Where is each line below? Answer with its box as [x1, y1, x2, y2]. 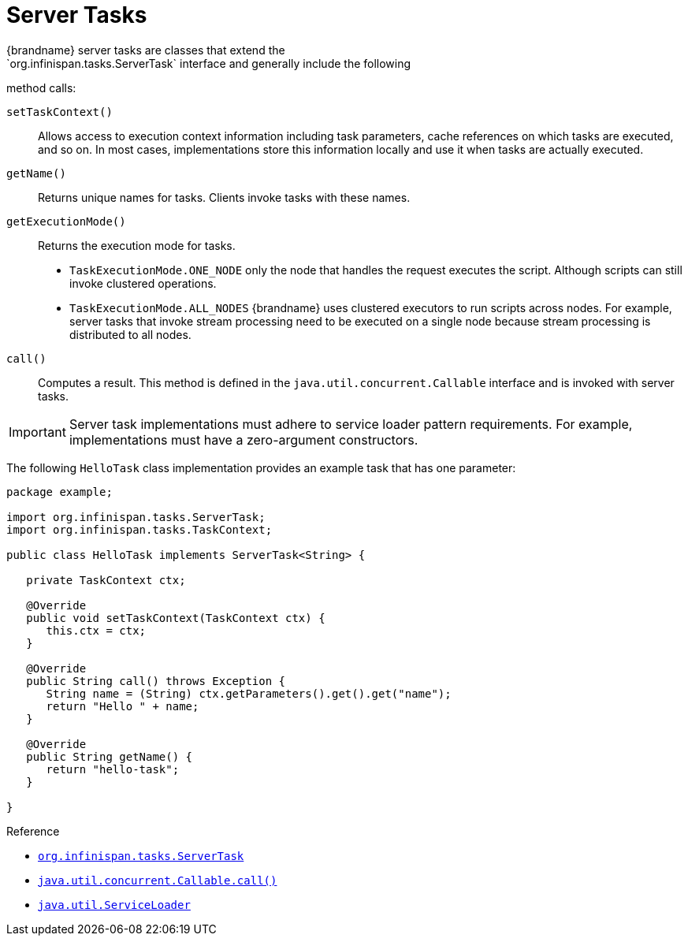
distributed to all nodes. [69, 327, 192, 341]
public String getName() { [26, 750, 193, 763]
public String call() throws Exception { [26, 674, 286, 687]
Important [9, 423, 66, 440]
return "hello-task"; [46, 762, 180, 776]
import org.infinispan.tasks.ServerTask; [6, 510, 266, 523]
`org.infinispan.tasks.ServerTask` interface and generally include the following [6, 56, 411, 70]
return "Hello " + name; [46, 699, 199, 713]
